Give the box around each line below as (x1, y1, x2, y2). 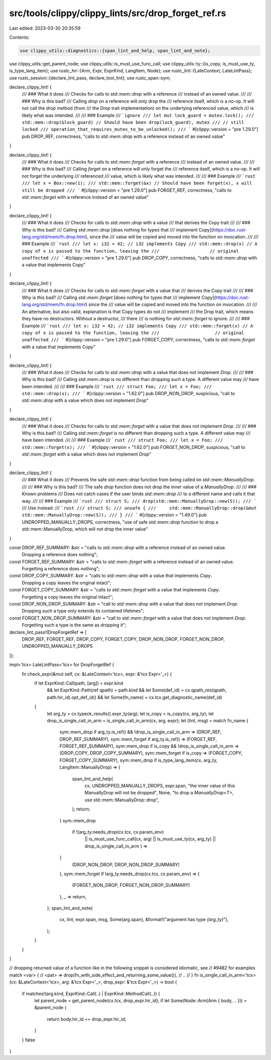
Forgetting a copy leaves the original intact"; (22, 594, 114, 600)
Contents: (9, 34, 30, 40)
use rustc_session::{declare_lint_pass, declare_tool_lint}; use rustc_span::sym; (9, 74, 171, 81)
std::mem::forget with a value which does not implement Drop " (22, 451, 152, 458)
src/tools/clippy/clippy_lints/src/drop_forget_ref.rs (9, 8, 226, 19)
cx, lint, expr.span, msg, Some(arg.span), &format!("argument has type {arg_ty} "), (59, 917, 229, 923)
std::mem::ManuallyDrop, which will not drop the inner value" (22, 526, 148, 532)
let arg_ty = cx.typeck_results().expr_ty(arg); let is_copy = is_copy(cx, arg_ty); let (47, 710, 214, 717)
